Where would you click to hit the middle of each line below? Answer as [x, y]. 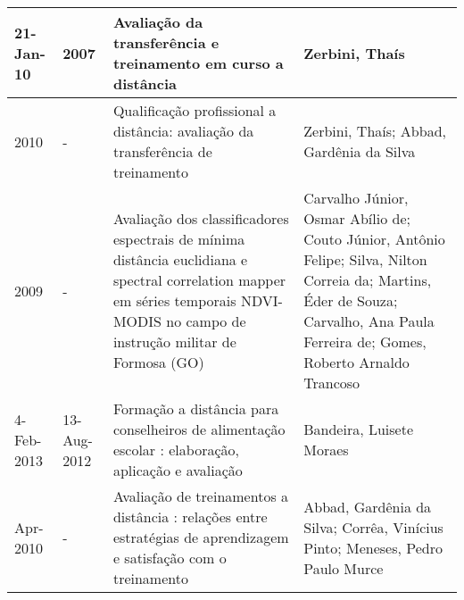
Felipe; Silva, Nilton [365, 259]
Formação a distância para [196, 408]
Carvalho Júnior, [356, 198]
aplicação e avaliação [178, 470]
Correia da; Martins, [368, 280]
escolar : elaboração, [176, 450]
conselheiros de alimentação [199, 429]
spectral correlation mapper [199, 280]
